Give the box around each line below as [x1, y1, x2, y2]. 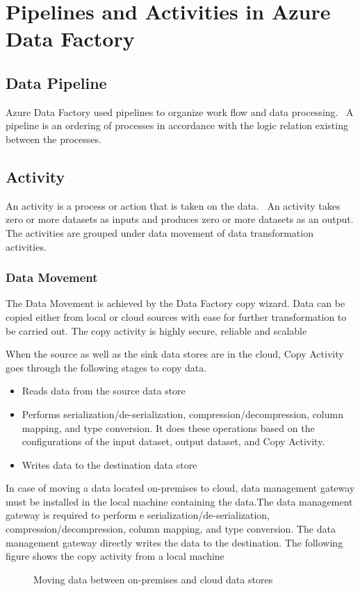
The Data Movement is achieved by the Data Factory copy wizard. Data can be [6, 296, 345, 310]
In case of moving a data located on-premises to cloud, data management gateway [6, 481, 355, 495]
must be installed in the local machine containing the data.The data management [6, 494, 353, 508]
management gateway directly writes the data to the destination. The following [6, 535, 343, 549]
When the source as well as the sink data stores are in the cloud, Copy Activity [6, 347, 344, 361]
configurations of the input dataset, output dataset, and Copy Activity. [22, 434, 325, 449]
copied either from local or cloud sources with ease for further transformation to [6, 309, 347, 324]
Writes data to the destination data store [22, 457, 197, 472]
